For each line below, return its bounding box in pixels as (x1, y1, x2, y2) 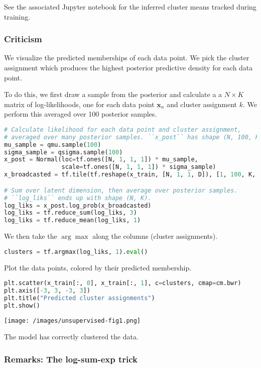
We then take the (4, 231, 57, 241)
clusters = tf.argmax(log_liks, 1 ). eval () (4, 248, 148, 255)
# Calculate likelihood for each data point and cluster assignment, (4, 126, 241, 133)
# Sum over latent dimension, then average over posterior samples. (4, 187, 238, 194)
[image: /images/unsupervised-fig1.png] (4, 317, 141, 324)
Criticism (4, 33, 42, 45)
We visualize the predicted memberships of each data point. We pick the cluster (4, 52, 249, 63)
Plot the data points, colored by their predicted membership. (4, 262, 192, 272)
